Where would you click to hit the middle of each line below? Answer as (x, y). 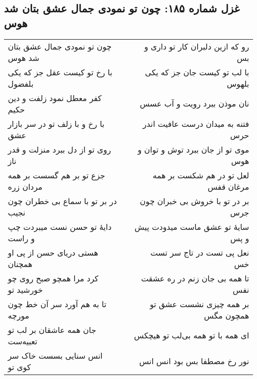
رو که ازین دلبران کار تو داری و (196, 46)
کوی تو (20, 367)
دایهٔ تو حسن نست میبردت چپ (60, 226)
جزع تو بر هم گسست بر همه (57, 175)
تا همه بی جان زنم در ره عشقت (195, 278)
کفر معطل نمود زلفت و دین (55, 98)
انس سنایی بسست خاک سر (55, 355)
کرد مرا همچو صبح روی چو (53, 278)
